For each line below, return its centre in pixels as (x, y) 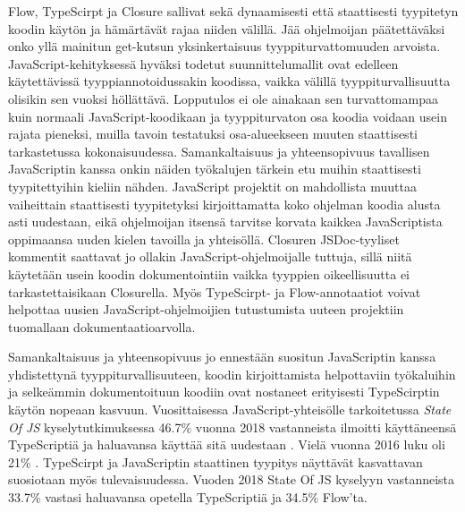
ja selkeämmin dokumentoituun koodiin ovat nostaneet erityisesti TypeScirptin (224, 392)
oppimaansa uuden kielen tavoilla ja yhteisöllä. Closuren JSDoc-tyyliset (204, 239)
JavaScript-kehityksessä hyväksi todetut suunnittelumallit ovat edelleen (203, 63)
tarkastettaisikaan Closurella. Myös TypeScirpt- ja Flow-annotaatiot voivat (215, 291)
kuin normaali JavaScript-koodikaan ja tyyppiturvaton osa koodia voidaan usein (228, 116)
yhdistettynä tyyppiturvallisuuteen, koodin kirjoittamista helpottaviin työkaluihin (232, 374)
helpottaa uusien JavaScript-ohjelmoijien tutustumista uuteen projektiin (206, 309)
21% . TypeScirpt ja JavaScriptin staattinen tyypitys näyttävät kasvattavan (216, 461)
